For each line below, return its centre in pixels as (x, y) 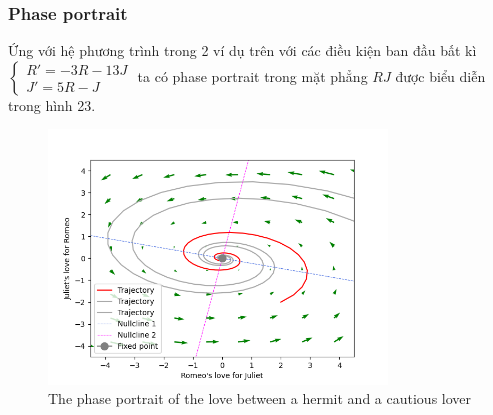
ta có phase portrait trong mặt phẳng (252, 75)
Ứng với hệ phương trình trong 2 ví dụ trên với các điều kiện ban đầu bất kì (242, 50)
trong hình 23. (52, 104)
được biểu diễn (440, 75)
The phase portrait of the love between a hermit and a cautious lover (260, 398)
